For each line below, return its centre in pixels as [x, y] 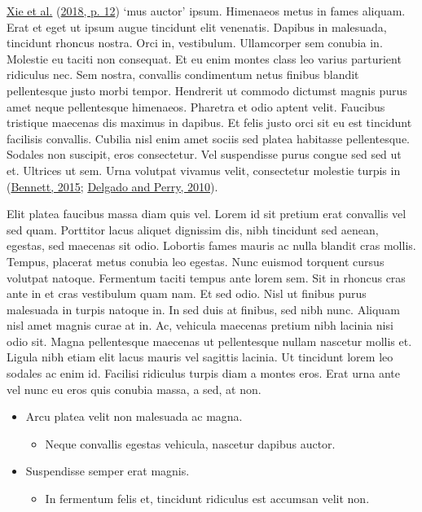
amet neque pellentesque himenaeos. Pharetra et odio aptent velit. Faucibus [196, 106]
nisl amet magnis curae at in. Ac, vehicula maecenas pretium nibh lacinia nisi [200, 325]
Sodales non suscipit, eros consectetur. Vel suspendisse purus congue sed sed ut [204, 154]
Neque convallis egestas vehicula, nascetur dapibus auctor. [190, 443]
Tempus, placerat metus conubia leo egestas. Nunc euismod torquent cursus [196, 261]
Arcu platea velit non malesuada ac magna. [134, 416]
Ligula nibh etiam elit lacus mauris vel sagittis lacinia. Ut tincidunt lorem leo [200, 357]
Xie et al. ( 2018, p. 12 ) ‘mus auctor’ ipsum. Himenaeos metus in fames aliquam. [206, 11]
